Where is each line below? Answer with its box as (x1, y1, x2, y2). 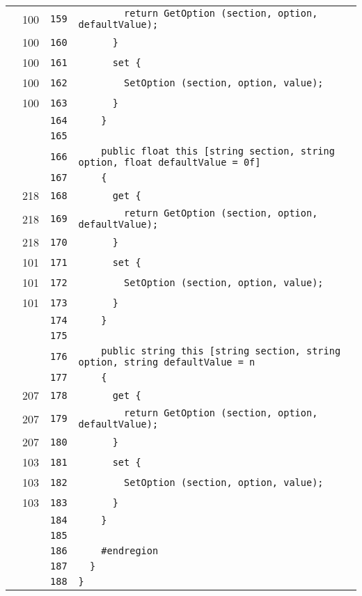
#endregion (101, 545, 159, 556)
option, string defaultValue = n (78, 356, 255, 368)
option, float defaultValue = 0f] (78, 157, 261, 168)
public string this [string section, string (101, 345, 341, 356)
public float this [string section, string (101, 146, 335, 157)
